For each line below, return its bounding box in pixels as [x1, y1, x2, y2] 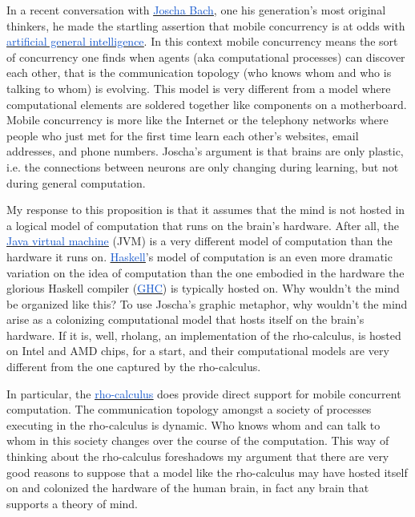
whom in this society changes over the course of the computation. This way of [6, 432, 389, 449]
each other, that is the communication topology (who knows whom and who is [6, 64, 392, 81]
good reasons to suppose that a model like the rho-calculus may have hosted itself [6, 463, 408, 480]
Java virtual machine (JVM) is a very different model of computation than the [6, 232, 393, 249]
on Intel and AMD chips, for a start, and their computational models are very [6, 342, 389, 359]
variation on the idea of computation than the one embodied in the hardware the [6, 264, 405, 281]
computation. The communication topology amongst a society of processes [6, 401, 372, 418]
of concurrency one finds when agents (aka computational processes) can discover [6, 48, 405, 65]
